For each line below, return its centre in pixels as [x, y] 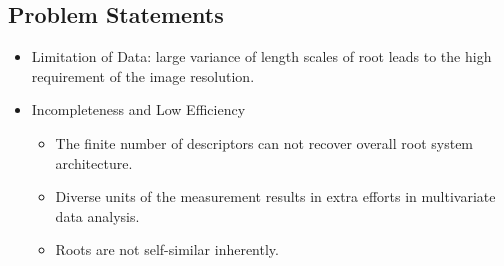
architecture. [94, 162]
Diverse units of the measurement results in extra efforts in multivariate [275, 196]
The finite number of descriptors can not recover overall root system [264, 142]
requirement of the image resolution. [143, 75]
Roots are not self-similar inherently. [167, 249]
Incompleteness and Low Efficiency [138, 109]
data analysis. [97, 215]
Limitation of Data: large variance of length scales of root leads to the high [261, 56]
